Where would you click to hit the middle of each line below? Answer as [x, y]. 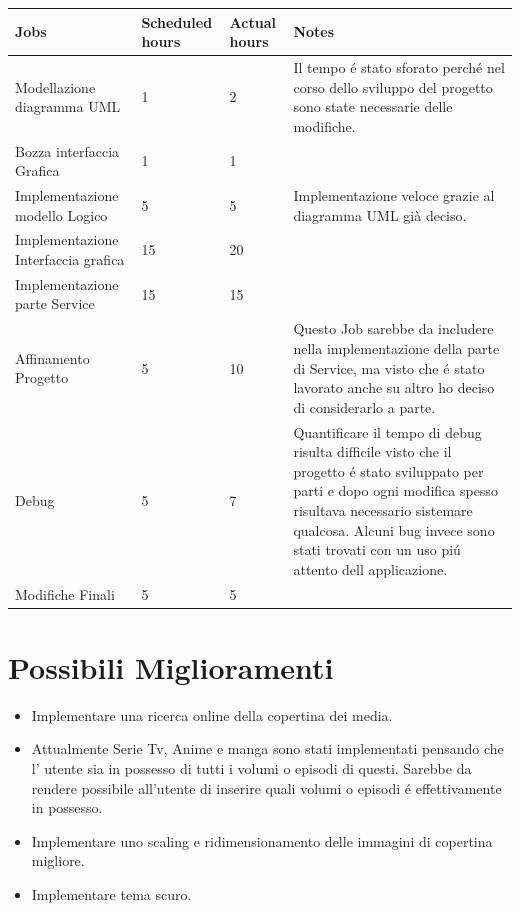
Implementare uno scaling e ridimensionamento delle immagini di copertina [262, 840]
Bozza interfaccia [67, 150]
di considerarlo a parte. [364, 406]
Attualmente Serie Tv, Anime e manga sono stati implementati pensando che [267, 748]
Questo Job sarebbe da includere [393, 328]
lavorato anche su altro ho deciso [394, 387]
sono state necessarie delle [373, 106]
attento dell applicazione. [370, 568]
